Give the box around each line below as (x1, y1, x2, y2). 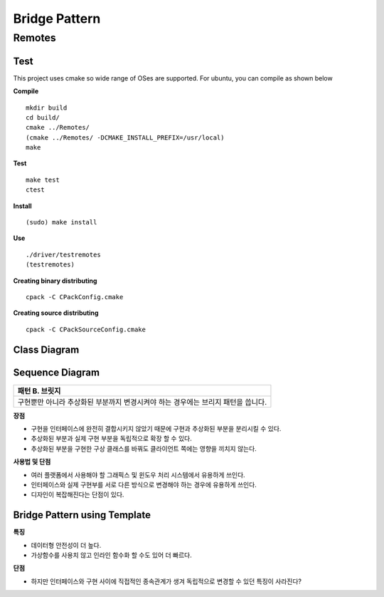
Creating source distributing (13, 308, 99, 317)
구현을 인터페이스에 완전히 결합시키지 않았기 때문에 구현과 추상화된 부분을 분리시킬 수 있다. (31, 425, 282, 433)
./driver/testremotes (26, 250, 101, 259)
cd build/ (26, 113, 60, 121)
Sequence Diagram (13, 366, 100, 378)
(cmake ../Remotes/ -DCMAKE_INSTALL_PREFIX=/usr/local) (26, 133, 225, 142)
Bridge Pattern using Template (13, 509, 151, 521)
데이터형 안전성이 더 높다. (31, 541, 102, 549)
